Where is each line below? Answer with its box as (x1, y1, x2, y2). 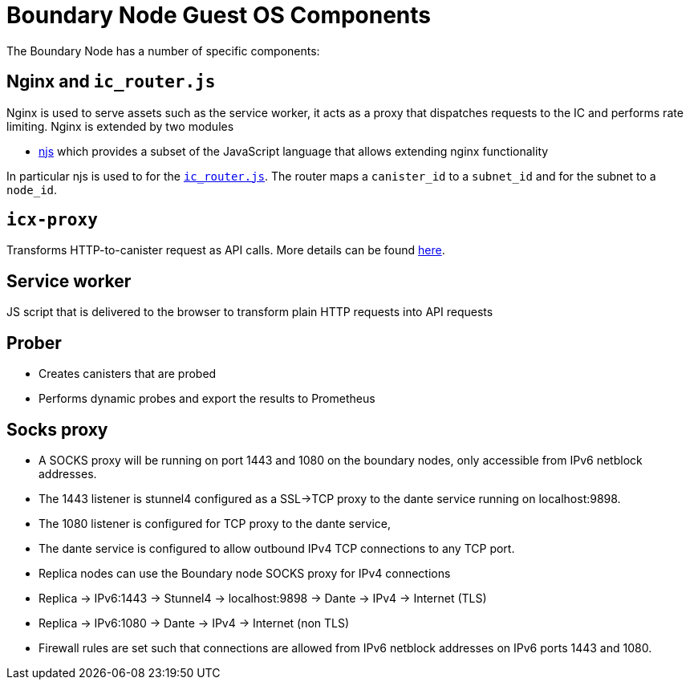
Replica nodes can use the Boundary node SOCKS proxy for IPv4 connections (39, 566, 451, 580)
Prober (6, 332, 62, 353)
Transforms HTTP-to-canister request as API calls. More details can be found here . (6, 243, 445, 258)
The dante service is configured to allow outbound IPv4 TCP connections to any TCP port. (39, 541, 515, 555)
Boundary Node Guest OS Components (6, 2, 432, 29)
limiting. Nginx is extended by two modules (6, 119, 234, 133)
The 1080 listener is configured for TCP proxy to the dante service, (39, 516, 392, 530)
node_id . (6, 182, 58, 197)
